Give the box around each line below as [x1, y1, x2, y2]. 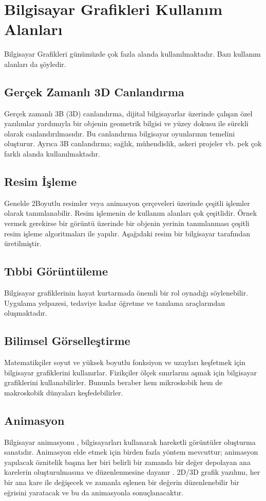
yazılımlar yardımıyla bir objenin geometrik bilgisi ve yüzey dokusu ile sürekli [4, 118, 249, 129]
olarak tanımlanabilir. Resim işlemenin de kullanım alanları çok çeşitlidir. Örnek [4, 208, 257, 218]
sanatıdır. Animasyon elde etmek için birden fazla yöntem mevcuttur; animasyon [4, 446, 258, 457]
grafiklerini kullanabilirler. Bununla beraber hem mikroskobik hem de [4, 377, 223, 388]
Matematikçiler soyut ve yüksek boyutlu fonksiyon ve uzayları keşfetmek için [4, 357, 245, 368]
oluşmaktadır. [4, 307, 47, 318]
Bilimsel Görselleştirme [4, 333, 130, 349]
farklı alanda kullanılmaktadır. [4, 148, 100, 159]
